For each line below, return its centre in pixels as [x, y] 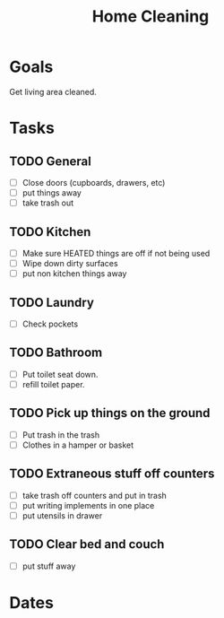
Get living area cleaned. [53, 91]
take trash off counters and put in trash [95, 495]
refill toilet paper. [53, 384]
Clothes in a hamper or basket [78, 445]
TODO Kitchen [50, 232]
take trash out [48, 203]
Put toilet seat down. [60, 374]
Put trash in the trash [61, 435]
